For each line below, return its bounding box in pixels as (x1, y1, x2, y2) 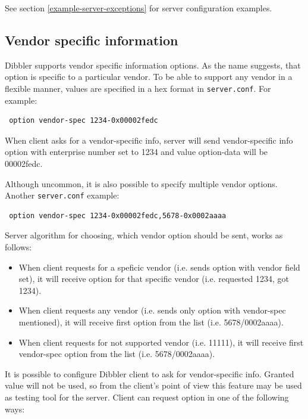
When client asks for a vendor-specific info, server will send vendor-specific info (5, 134, 293, 146)
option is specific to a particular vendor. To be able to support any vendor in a (5, 70, 293, 83)
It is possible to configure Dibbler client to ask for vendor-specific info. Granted (5, 367, 294, 380)
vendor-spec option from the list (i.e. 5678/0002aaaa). (18, 347, 215, 360)
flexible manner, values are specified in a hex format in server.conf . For (5, 82, 271, 94)
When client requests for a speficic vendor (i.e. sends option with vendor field (18, 260, 300, 273)
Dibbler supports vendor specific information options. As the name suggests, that (5, 58, 301, 71)
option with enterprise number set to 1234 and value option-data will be (5, 145, 268, 158)
